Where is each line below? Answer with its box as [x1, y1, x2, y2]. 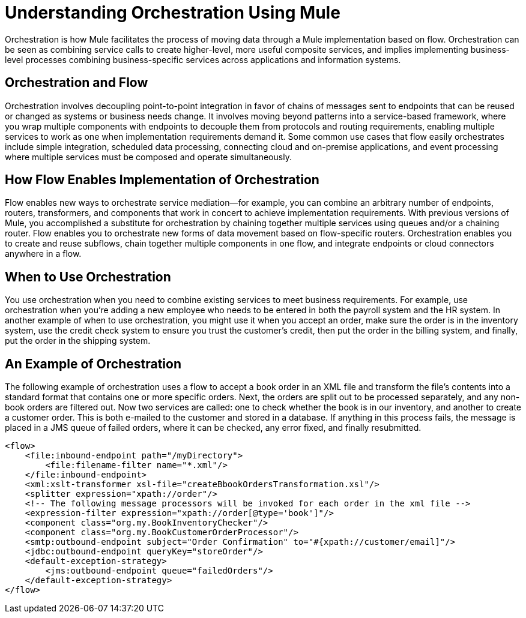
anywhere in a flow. [5, 248, 82, 259]
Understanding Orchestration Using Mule [5, 2, 340, 23]
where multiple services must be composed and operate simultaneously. [5, 151, 292, 162]
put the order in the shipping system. [5, 335, 151, 346]
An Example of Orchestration [5, 356, 181, 371]
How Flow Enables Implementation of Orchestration [5, 172, 319, 188]
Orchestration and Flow [5, 75, 148, 91]
